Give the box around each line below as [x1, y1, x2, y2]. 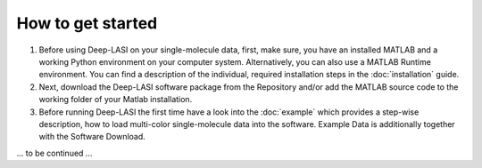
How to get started [16, 13, 158, 33]
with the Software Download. [38, 132, 146, 142]
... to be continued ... [16, 148, 93, 158]
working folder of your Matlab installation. [38, 94, 193, 105]
